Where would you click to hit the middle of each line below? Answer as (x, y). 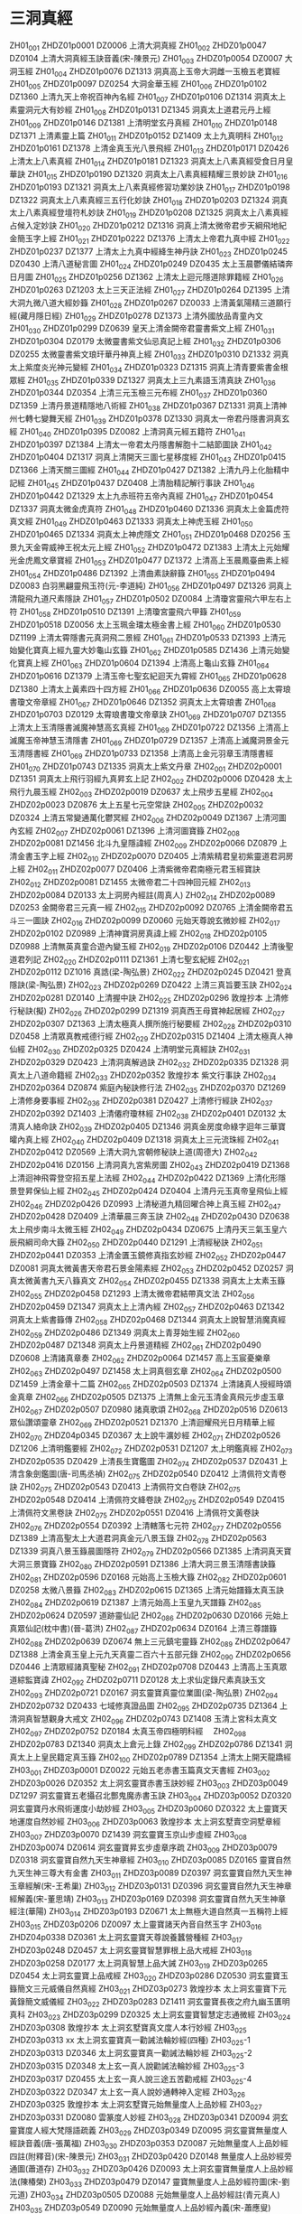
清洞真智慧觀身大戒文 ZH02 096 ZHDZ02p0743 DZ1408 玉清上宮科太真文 (143, 1719)
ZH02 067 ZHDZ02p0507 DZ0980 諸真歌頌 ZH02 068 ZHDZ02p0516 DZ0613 (149, 1411)
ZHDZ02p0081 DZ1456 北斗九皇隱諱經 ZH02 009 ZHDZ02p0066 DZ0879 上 (148, 844)
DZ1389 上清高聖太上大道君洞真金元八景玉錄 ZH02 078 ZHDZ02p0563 (138, 1539)
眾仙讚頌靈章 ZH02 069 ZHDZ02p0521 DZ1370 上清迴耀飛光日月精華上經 (142, 1424)
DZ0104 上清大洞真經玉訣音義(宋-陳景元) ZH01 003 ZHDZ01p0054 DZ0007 (146, 59)
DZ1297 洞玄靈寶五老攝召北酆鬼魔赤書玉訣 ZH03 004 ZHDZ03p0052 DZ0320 (151, 1797)
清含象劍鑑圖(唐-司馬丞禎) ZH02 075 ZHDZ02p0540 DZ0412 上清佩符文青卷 (148, 1475)
